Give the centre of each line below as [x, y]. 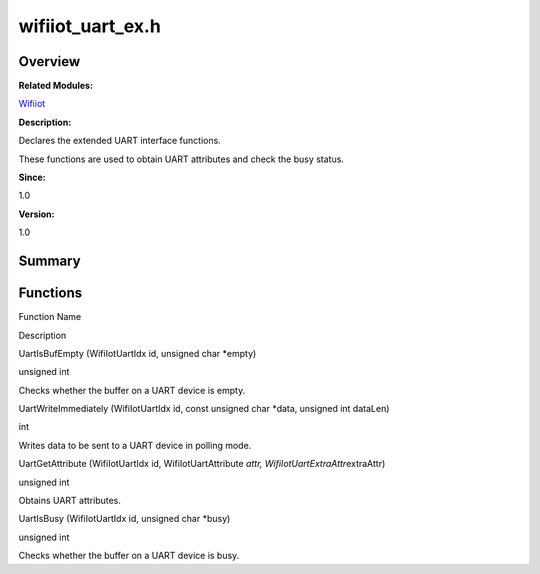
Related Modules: [56, 86]
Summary [49, 261]
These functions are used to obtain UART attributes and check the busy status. [181, 159]
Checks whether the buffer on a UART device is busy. [129, 556]
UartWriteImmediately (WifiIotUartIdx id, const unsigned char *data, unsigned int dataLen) [204, 409]
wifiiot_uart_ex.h [90, 26]
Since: [32, 177]
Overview [49, 61]
